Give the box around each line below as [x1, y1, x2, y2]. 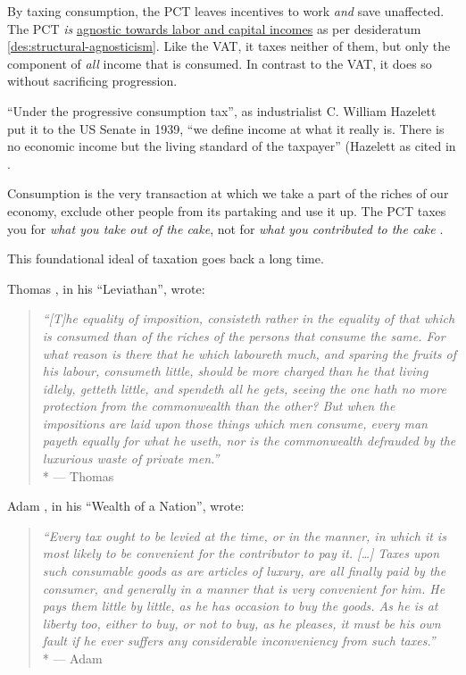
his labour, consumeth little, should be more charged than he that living [42, 362, 429, 380]
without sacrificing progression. [7, 71, 178, 90]
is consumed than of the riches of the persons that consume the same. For [42, 326, 445, 345]
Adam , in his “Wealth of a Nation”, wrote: [7, 496, 245, 515]
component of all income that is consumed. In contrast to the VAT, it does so [7, 54, 432, 72]
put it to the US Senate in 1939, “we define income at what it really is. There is [7, 119, 445, 137]
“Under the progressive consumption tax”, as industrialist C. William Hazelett [7, 101, 437, 120]
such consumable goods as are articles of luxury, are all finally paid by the [42, 562, 446, 580]
